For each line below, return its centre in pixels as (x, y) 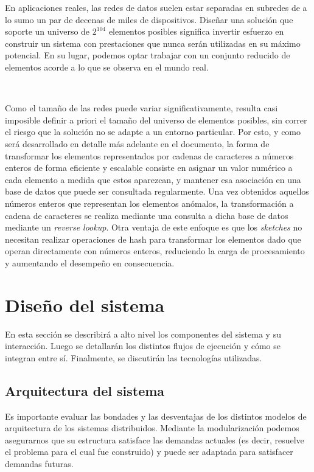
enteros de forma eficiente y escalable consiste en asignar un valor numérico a (149, 168)
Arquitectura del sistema (85, 390)
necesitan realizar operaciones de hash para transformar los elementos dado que (153, 239)
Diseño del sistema (85, 304)
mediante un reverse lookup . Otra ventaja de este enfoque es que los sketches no (154, 227)
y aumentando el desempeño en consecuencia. (90, 262)
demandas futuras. (39, 463)
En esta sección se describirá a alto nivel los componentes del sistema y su (143, 334)
